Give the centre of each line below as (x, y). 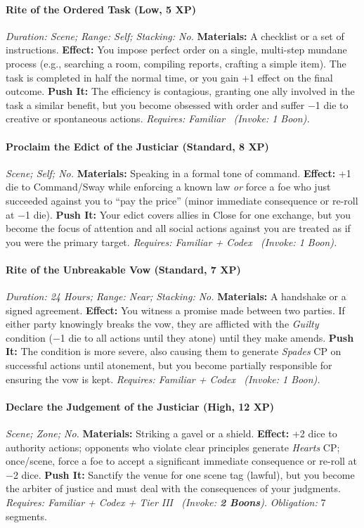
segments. (26, 516)
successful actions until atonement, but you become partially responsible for (169, 365)
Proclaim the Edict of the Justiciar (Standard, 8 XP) (137, 146)
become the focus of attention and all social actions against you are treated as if (178, 228)
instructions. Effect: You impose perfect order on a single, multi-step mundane (176, 50)
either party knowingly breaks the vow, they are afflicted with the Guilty (162, 324)
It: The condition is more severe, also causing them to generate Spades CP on (174, 351)
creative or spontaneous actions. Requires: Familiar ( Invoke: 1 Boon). (158, 118)
